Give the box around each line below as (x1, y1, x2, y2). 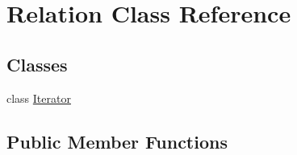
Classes (6, 51, 68, 76)
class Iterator (6, 89, 71, 106)
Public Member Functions (6, 128, 228, 153)
